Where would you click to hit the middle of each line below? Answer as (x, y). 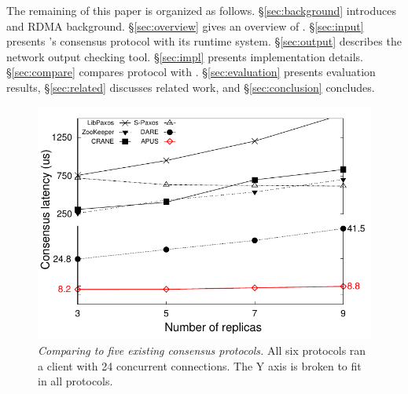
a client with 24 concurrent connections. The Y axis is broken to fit (200, 365)
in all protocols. (75, 381)
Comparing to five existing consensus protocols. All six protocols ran (202, 350)
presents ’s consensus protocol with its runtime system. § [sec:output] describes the (204, 41)
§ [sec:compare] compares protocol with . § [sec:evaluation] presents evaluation (191, 72)
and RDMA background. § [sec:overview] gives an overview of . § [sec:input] (185, 26)
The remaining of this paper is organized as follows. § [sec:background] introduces (201, 10)
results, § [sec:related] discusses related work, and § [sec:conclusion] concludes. (191, 87)
